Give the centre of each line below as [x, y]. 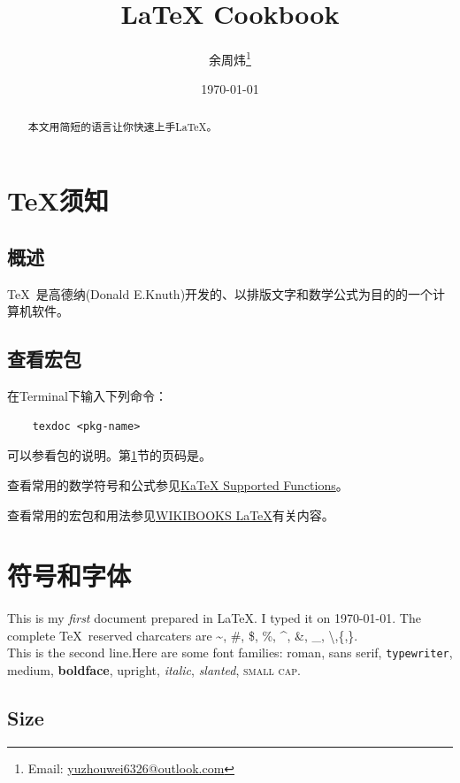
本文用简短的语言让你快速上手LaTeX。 [123, 126]
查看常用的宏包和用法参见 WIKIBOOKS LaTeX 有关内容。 [171, 514]
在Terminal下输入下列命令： [87, 396]
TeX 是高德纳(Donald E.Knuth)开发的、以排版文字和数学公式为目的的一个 [220, 293]
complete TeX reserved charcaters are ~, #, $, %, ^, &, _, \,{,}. [183, 635]
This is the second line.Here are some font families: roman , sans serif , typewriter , [230, 652]
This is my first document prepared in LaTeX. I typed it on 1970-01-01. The [214, 618]
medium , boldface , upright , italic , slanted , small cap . [154, 670]
